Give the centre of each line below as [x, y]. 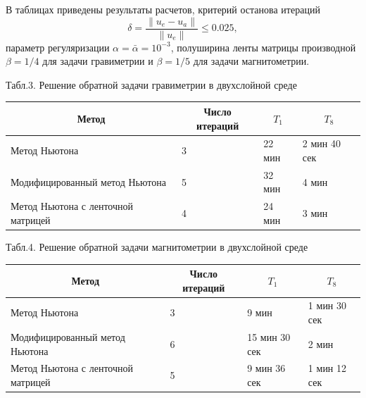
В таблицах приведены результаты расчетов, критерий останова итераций [163, 9]
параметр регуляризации [58, 47]
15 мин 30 [269, 336]
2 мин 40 [321, 143]
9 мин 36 [266, 368]
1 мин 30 [327, 305]
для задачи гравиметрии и [98, 61]
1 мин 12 [327, 368]
